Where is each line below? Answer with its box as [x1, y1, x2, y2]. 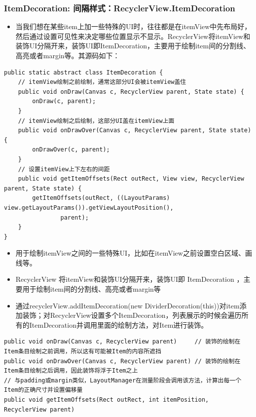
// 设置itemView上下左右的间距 [18, 165, 110, 173]
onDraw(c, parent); [32, 98, 96, 105]
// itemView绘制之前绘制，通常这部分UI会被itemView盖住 [18, 78, 186, 86]
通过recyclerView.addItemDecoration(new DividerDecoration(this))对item [15, 300, 240, 310]
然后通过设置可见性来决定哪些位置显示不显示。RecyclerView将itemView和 [15, 31, 251, 41]
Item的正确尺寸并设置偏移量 [4, 386, 83, 394]
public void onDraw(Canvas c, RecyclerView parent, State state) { [18, 88, 244, 95]
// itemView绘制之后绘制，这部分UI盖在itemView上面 [18, 117, 175, 124]
